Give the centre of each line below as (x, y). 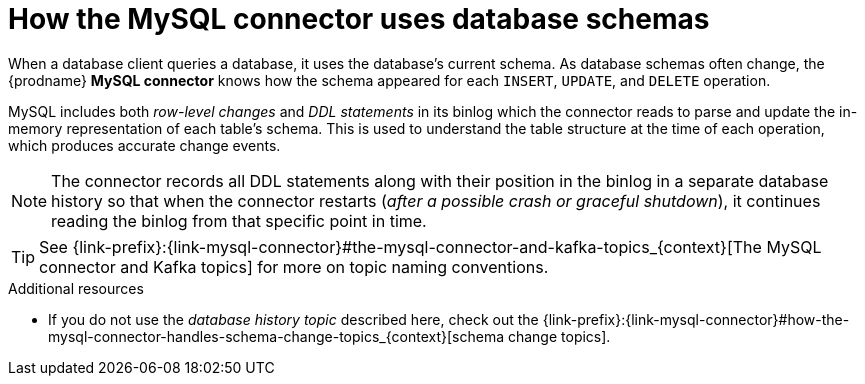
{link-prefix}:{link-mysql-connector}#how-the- (696, 319)
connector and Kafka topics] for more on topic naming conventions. (294, 266)
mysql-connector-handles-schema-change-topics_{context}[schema (276, 336)
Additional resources (76, 288)
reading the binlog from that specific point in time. (239, 220)
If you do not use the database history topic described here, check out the (293, 319)
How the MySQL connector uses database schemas (359, 19)
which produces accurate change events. (144, 145)
